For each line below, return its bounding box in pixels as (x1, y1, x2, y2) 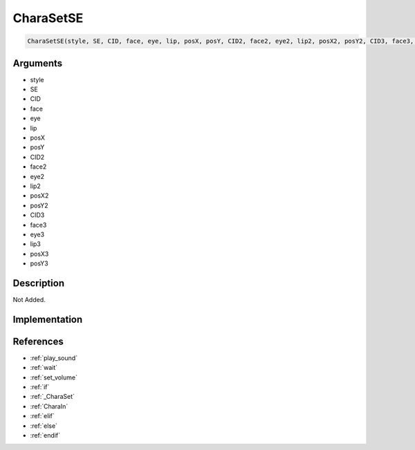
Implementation (12, 313, 83, 325)
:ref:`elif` (30, 412, 55, 420)
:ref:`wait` (30, 364, 58, 372)
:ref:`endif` (30, 431, 61, 440)
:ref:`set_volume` (30, 373, 77, 382)
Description (12, 277, 65, 289)
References (12, 335, 64, 347)
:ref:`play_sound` (30, 353, 78, 362)
